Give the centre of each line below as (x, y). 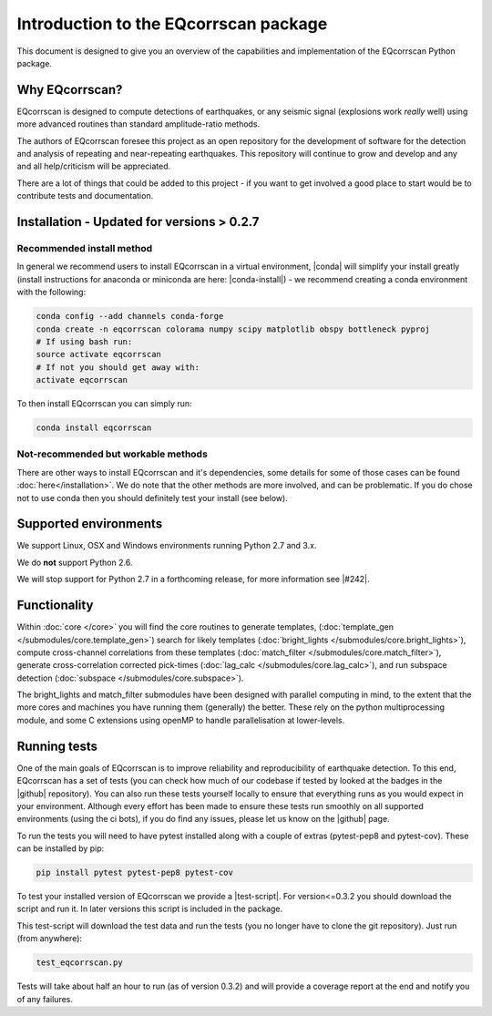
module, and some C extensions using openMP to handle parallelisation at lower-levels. (181, 720)
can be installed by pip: (61, 848)
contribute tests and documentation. (85, 196)
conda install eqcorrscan (94, 428)
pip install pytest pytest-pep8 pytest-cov (135, 873)
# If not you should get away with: (118, 367)
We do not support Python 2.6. (75, 562)
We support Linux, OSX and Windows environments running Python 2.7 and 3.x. (167, 546)
